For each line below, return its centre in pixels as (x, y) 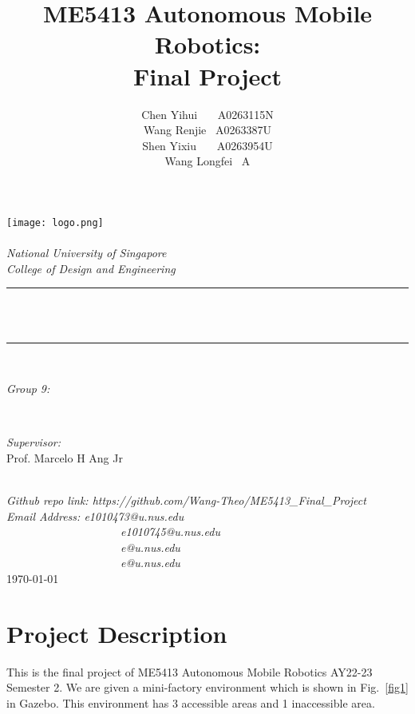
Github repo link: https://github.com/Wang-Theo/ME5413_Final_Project (186, 500)
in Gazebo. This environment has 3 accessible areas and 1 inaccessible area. (191, 702)
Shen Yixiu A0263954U (207, 145)
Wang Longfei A (207, 161)
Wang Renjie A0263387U (207, 130)
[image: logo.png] (55, 222)
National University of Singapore (87, 253)
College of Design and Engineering (91, 268)
